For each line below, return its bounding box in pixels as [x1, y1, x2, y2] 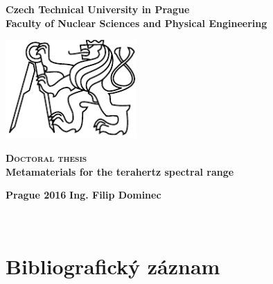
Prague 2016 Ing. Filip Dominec [6, 187, 161, 202]
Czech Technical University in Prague [6, 2, 190, 16]
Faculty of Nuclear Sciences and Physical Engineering [6, 15, 267, 30]
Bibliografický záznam [6, 251, 220, 280]
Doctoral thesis [6, 150, 87, 165]
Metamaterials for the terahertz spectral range [6, 164, 234, 178]
